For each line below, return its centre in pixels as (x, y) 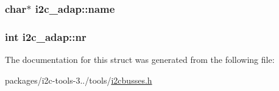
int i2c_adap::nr (46, 36)
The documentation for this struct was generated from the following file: (140, 60)
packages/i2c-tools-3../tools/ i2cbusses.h (79, 80)
